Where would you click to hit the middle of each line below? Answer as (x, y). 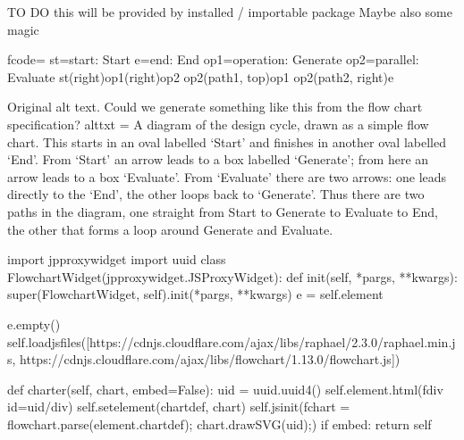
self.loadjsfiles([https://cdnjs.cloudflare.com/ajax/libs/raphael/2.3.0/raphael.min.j (232, 341)
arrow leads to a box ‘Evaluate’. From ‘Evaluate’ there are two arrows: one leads (227, 176)
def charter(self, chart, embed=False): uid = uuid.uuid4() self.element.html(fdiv (225, 389)
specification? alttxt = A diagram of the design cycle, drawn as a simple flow (218, 124)
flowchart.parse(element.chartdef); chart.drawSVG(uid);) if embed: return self (219, 423)
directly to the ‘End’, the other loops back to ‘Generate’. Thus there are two (216, 194)
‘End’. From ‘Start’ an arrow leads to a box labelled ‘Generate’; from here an (218, 159)
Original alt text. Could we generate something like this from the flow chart (215, 107)
